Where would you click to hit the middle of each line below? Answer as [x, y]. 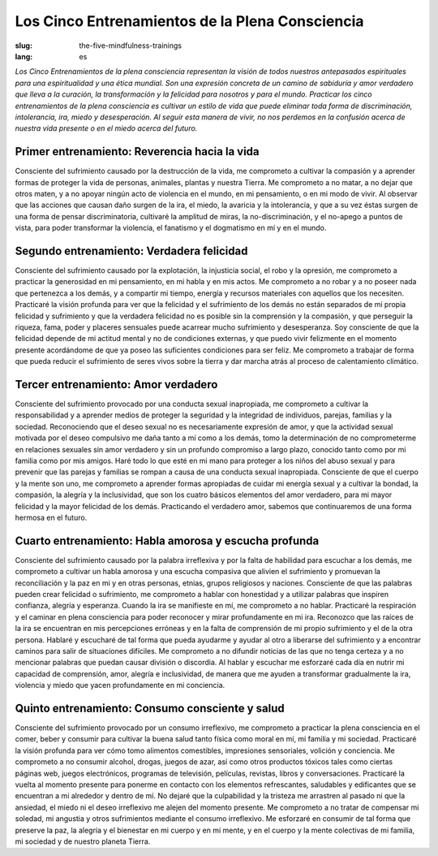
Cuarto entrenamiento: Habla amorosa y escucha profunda [167, 540]
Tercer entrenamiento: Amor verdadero [116, 385]
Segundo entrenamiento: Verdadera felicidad [131, 251]
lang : [24, 56]
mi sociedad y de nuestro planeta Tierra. [83, 841]
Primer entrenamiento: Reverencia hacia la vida [137, 151]
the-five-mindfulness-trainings [131, 45]
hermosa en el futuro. [51, 517]
